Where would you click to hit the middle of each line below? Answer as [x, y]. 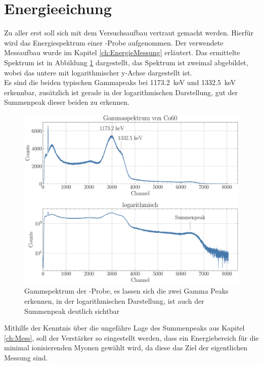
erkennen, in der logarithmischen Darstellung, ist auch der [114, 301]
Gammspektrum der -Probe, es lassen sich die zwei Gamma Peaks [126, 291]
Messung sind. [26, 357]
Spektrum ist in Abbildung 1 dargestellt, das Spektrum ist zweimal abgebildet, [126, 62]
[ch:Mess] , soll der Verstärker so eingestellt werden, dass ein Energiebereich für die [131, 337]
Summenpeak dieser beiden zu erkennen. [67, 102]
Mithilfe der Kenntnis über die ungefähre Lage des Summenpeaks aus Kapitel [124, 328]
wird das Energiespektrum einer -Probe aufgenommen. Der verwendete [114, 42]
